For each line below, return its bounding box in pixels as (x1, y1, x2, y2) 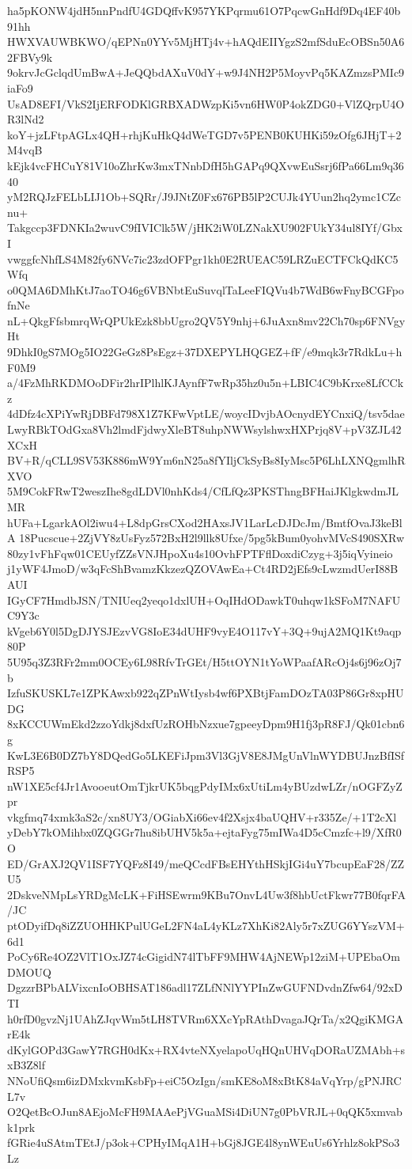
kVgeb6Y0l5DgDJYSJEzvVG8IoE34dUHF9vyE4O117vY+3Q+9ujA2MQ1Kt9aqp (7, 622, 402, 639)
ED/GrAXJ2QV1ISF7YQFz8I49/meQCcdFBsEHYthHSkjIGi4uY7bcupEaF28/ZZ (7, 855, 405, 871)
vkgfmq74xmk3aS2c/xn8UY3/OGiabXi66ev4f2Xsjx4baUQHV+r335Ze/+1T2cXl (7, 808, 397, 825)
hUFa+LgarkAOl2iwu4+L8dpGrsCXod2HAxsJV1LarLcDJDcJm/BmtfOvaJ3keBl (7, 514, 403, 530)
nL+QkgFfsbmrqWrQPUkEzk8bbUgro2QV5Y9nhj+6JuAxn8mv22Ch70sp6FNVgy (7, 312, 406, 328)
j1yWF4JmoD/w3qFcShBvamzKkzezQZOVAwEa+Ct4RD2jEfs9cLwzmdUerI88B (7, 560, 399, 577)
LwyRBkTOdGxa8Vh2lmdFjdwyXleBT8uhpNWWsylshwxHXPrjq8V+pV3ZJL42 (7, 421, 402, 438)
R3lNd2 (7, 111, 44, 127)
